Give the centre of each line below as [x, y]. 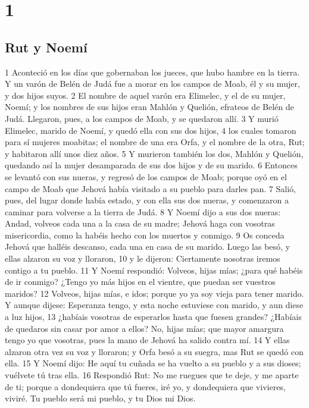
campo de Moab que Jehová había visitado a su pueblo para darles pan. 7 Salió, [150, 188]
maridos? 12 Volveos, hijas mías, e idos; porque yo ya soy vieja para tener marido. [154, 293]
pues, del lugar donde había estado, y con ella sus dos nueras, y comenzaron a [147, 200]
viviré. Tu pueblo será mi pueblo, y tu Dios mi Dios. [100, 398]
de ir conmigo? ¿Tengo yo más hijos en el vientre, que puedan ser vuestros [140, 282]
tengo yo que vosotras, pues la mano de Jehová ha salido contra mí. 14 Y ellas [147, 340]
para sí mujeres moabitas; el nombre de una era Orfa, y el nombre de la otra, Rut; [155, 142]
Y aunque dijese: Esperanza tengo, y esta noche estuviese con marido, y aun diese [154, 305]
